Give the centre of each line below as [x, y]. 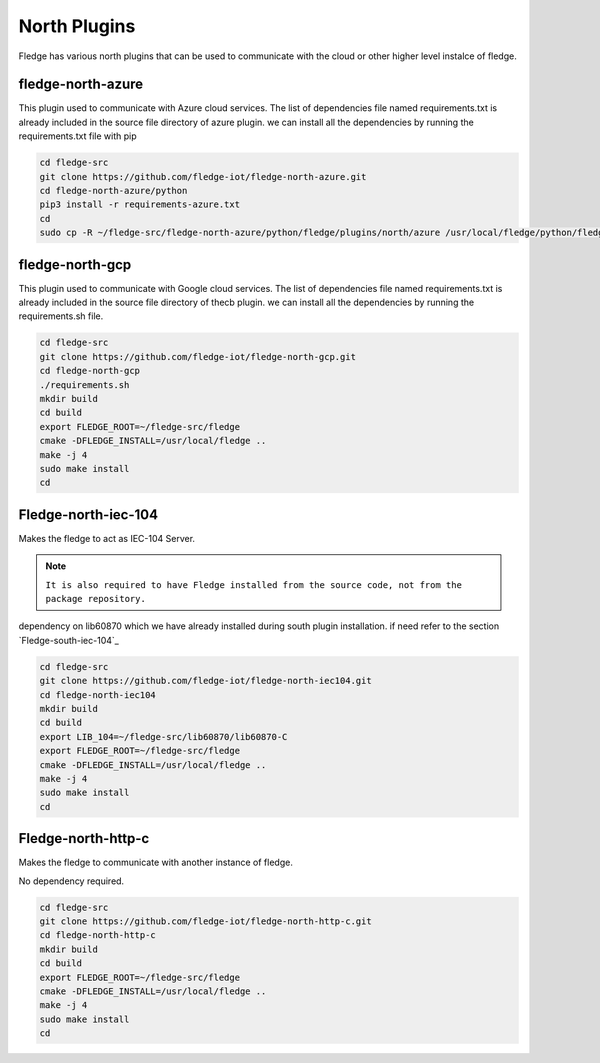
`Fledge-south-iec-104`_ [68, 640]
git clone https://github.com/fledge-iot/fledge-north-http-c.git [205, 921]
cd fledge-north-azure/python [113, 190]
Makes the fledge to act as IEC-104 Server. [106, 538]
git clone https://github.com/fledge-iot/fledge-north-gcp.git [198, 356]
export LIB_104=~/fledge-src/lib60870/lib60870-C [163, 736]
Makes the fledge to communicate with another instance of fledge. [156, 862]
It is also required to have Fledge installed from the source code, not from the [253, 584]
